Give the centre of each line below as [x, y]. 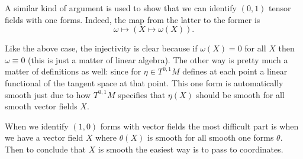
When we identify [37, 126]
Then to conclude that [45, 149]
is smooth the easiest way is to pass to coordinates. [191, 149]
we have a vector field [44, 137]
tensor [280, 8]
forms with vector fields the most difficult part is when [199, 126]
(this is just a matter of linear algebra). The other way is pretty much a [158, 59]
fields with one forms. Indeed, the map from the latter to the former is [133, 19]
